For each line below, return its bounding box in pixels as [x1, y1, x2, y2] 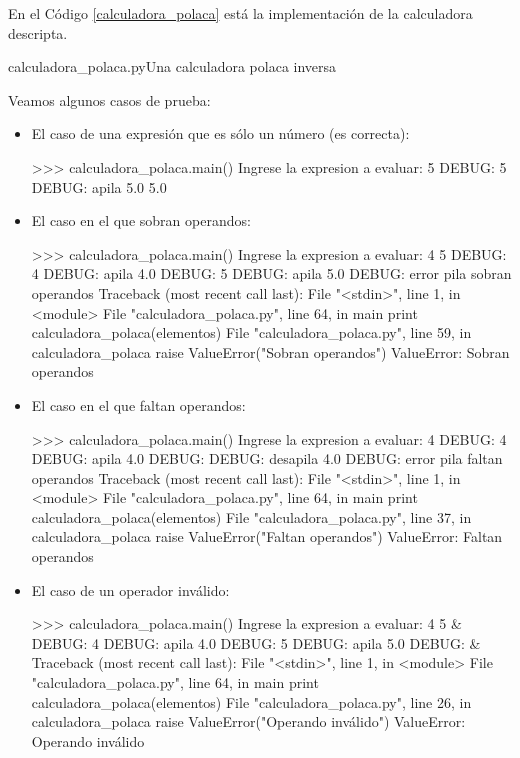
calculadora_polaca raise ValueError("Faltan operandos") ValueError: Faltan [31, 526, 503, 547]
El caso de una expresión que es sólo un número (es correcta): [31, 123, 410, 144]
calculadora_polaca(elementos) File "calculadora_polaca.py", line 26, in [31, 691, 472, 712]
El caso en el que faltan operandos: [31, 394, 246, 415]
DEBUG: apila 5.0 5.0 [31, 176, 167, 197]
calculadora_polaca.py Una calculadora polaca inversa [8, 56, 337, 77]
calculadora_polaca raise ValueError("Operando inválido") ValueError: [31, 711, 466, 732]
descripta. [8, 22, 68, 43]
